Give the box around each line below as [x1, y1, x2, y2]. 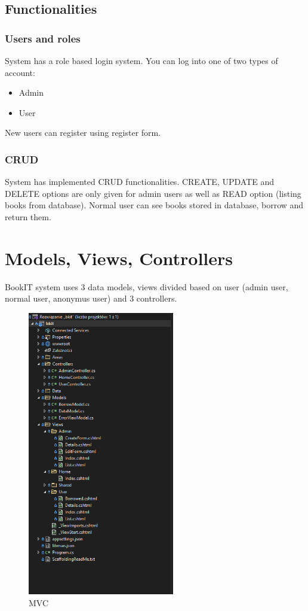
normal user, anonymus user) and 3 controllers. [5, 292, 177, 305]
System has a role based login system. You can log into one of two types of [5, 54, 278, 66]
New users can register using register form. [5, 126, 161, 139]
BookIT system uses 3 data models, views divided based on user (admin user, [5, 280, 288, 293]
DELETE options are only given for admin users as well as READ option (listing [5, 187, 301, 199]
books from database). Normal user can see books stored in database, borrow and [5, 199, 304, 211]
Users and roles [5, 31, 81, 45]
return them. [5, 210, 51, 223]
